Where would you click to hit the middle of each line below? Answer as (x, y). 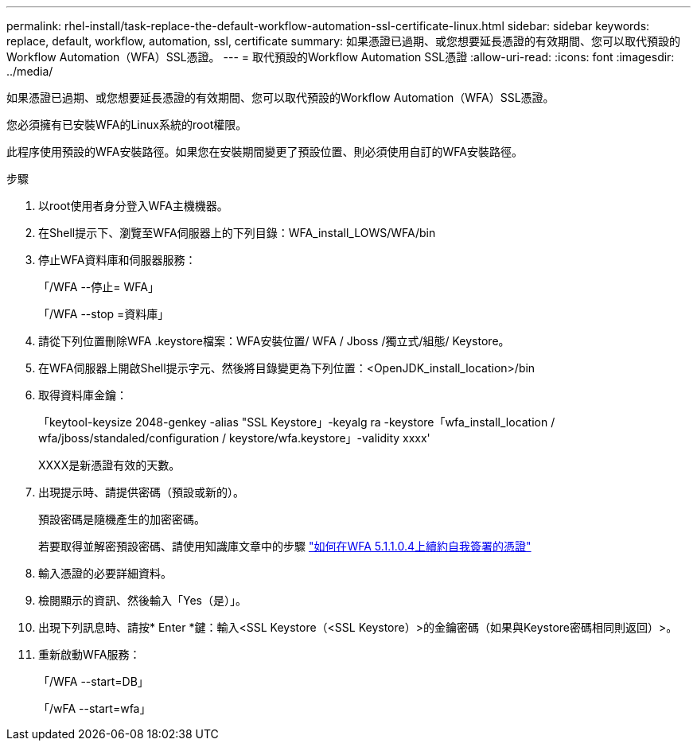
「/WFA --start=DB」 (93, 681)
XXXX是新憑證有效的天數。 (109, 465)
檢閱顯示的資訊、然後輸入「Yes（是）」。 (142, 600)
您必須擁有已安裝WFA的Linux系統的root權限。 (127, 124)
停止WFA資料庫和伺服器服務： (117, 260)
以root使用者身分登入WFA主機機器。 (133, 206)
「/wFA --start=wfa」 (95, 708)
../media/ (30, 71)
